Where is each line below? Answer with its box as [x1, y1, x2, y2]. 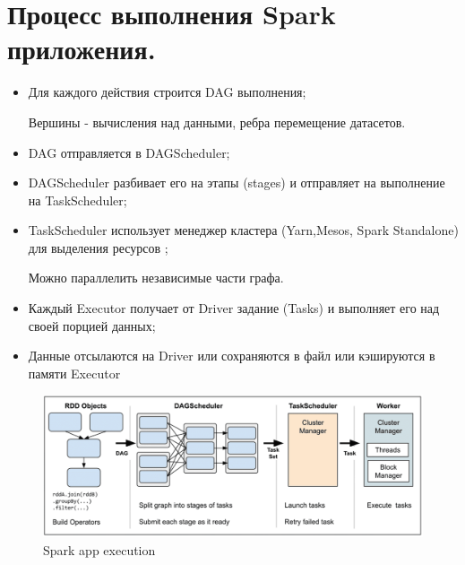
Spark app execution [43, 540, 156, 559]
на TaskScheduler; [28, 190, 127, 209]
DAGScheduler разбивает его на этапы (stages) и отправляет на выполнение [28, 173, 445, 192]
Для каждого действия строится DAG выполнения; [28, 83, 306, 101]
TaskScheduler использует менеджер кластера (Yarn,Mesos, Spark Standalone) [28, 221, 459, 239]
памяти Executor [28, 363, 121, 382]
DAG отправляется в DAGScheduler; [28, 143, 230, 161]
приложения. [7, 30, 156, 67]
